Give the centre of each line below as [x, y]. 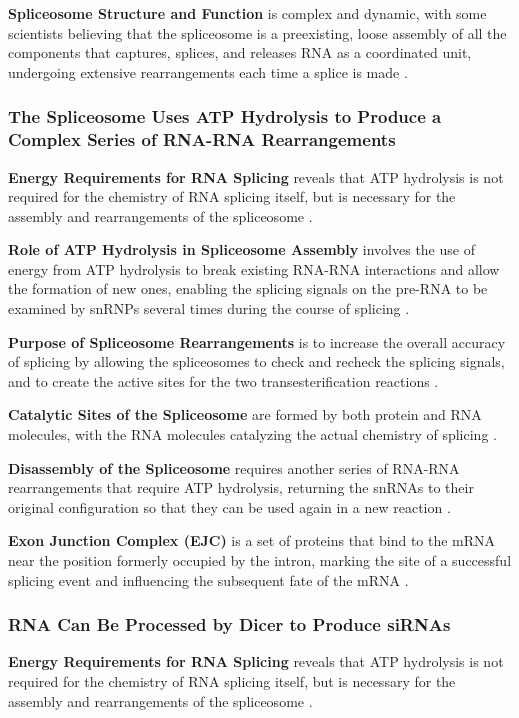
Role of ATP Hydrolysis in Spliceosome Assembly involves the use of [241, 249]
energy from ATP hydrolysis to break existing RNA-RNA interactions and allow [254, 268]
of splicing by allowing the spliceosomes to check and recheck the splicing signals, [256, 361]
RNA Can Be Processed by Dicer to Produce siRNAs [229, 624]
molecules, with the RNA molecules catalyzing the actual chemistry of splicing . [252, 434]
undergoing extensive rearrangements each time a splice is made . [208, 71]
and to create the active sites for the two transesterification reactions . [223, 380]
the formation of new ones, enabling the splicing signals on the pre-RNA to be [248, 288]
